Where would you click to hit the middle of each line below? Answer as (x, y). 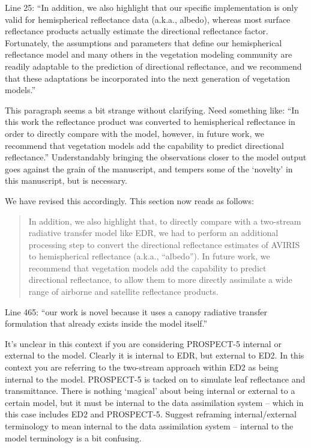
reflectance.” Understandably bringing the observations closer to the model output (156, 157)
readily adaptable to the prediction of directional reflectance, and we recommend (153, 66)
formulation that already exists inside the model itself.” (106, 323)
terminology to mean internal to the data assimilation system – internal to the (149, 426)
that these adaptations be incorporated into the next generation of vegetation (148, 78)
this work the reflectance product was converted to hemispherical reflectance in (150, 122)
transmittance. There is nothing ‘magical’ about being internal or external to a (150, 391)
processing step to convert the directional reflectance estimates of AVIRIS (164, 244)
